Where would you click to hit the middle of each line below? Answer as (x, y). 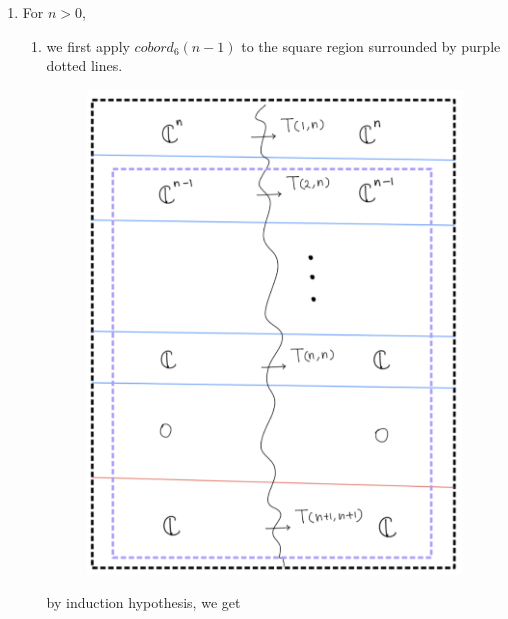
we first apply (88, 45)
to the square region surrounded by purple (371, 45)
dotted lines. (84, 65)
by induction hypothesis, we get (143, 602)
